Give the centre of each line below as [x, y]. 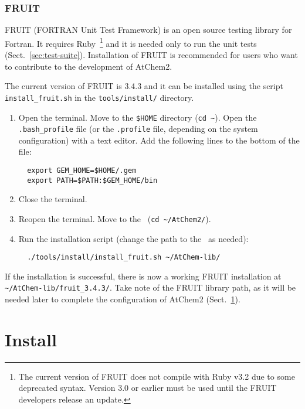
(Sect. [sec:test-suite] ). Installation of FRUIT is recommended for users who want [151, 55]
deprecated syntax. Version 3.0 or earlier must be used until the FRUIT [148, 388]
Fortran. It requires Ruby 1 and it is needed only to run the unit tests [131, 42]
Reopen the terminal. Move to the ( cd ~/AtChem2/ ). [115, 218]
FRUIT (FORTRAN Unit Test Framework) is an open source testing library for [148, 30]
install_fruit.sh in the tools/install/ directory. [99, 97]
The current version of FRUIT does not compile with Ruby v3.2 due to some [157, 376]
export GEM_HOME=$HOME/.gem [82, 171]
